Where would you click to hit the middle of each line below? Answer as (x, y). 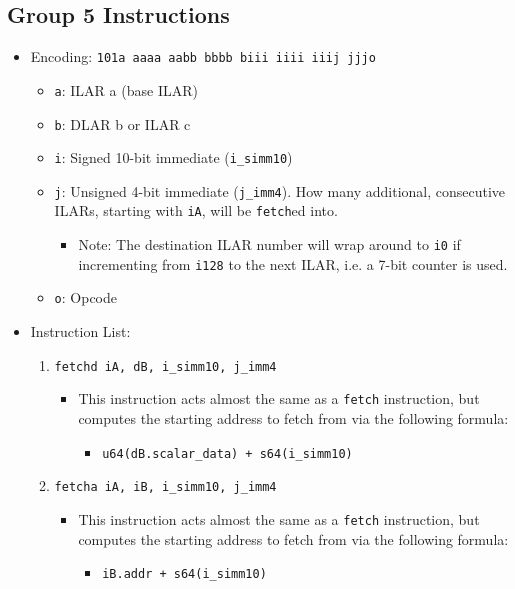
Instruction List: (80, 331)
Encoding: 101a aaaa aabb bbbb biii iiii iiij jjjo (203, 56)
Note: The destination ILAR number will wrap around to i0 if (269, 244)
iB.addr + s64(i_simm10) (184, 574)
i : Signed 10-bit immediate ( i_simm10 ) (173, 157)
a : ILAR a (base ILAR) (126, 89)
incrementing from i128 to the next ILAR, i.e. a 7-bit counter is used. (293, 263)
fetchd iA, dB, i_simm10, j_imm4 (165, 366)
